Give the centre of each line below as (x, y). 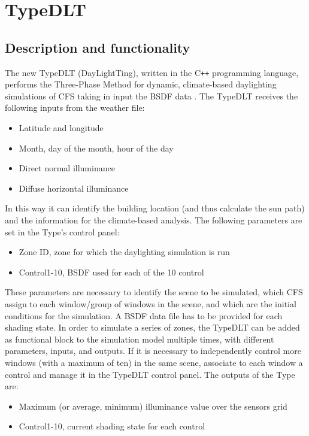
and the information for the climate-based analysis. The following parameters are (154, 219)
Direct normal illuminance (67, 168)
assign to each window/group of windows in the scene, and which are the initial (151, 303)
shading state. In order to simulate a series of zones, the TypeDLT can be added (152, 327)
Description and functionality (98, 47)
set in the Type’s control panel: (62, 231)
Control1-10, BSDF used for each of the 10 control (111, 272)
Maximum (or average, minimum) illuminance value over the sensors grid (153, 406)
